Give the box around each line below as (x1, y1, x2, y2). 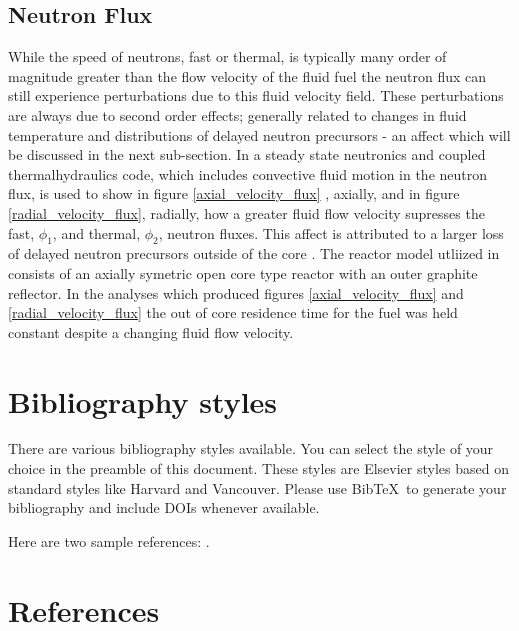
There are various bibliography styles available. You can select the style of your (8, 438, 494, 459)
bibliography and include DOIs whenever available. (8, 497, 320, 518)
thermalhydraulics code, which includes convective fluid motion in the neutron (8, 163, 488, 184)
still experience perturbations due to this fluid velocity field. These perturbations (8, 85, 504, 106)
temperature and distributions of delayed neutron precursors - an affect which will (8, 124, 511, 145)
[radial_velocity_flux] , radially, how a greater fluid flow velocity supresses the (8, 202, 485, 223)
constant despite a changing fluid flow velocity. (8, 321, 294, 342)
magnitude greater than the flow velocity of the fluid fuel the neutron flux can (8, 65, 487, 86)
